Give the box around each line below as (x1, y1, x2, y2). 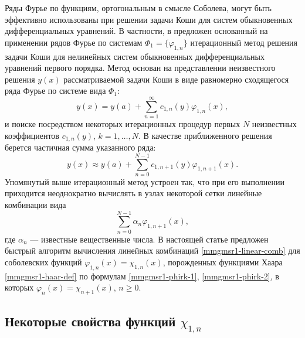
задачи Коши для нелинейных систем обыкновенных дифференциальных (5, 50, 265, 62)
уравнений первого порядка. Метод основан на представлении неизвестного (5, 62, 276, 74)
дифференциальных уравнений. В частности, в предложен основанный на (5, 25, 268, 37)
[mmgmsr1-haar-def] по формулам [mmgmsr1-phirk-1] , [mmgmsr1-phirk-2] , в (5, 269, 279, 282)
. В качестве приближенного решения (138, 129, 272, 141)
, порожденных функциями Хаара (162, 255, 283, 268)
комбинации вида (5, 199, 66, 211)
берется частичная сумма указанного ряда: (5, 141, 156, 153)
